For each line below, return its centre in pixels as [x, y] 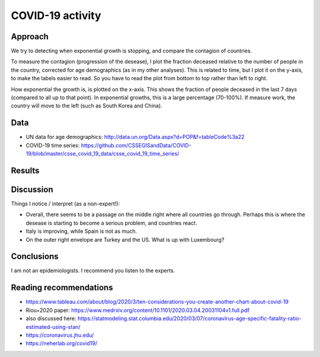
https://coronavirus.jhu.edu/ [60, 335]
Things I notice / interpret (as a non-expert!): [65, 204]
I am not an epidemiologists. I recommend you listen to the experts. [93, 271]
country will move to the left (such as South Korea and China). [87, 106]
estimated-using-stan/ [53, 327]
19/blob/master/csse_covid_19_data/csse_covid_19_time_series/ [103, 154]
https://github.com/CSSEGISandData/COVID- [136, 145]
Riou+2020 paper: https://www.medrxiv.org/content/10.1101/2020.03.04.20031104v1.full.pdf [138, 310]
